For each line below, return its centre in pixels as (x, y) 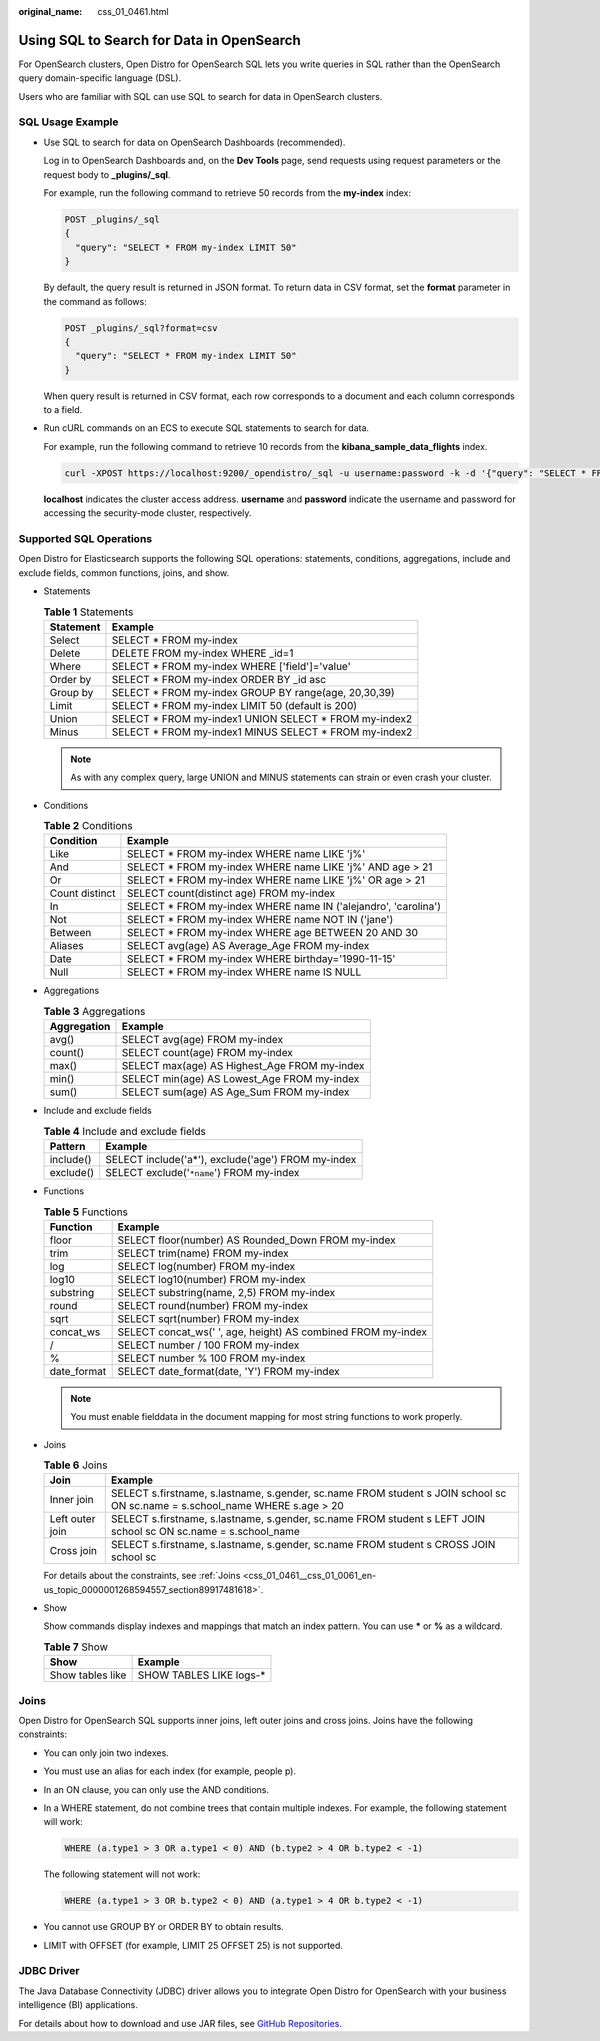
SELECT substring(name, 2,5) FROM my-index (226, 1292)
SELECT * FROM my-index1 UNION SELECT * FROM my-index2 (262, 718)
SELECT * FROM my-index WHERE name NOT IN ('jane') (260, 920)
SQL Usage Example (68, 122)
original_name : (50, 11)
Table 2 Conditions (88, 826)
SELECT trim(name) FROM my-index (203, 1253)
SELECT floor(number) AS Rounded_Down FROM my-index (256, 1240)
